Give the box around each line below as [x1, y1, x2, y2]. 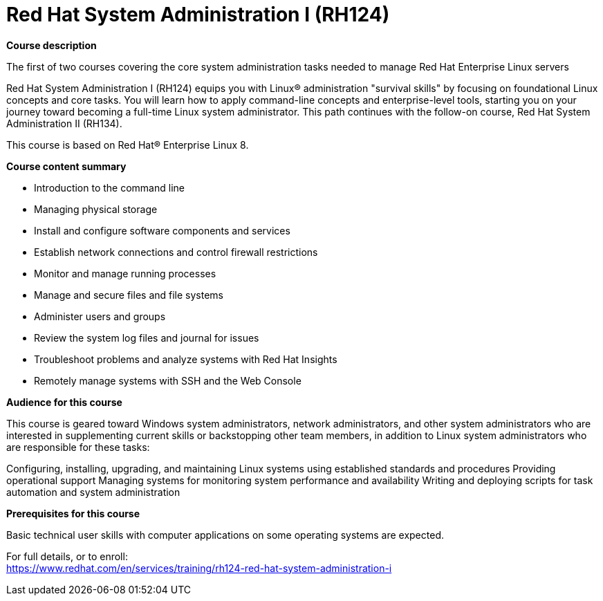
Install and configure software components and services [34, 224, 290, 237]
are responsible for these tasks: [6, 441, 150, 453]
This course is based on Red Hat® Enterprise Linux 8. [6, 138, 249, 151]
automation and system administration [6, 486, 180, 498]
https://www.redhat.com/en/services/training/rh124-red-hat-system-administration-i [6, 562, 392, 574]
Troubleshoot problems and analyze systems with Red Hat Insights [34, 353, 337, 365]
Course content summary [6, 160, 127, 172]
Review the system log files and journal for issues [34, 331, 259, 344]
